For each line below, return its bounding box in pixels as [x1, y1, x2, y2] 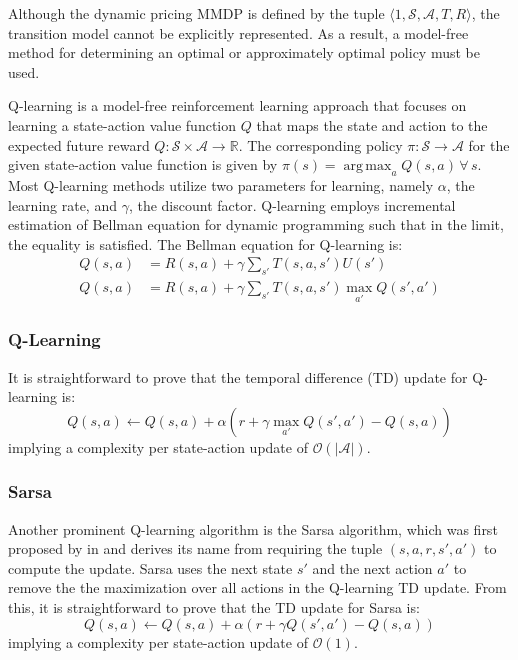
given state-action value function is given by [8, 154, 278, 175]
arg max [343, 159, 392, 174]
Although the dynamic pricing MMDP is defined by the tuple [8, 3, 385, 23]
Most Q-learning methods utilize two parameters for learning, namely [8, 174, 434, 195]
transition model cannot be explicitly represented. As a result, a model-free [8, 22, 469, 43]
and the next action [312, 557, 433, 578]
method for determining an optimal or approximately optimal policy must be [8, 42, 480, 63]
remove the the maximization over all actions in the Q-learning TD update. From [8, 577, 507, 598]
